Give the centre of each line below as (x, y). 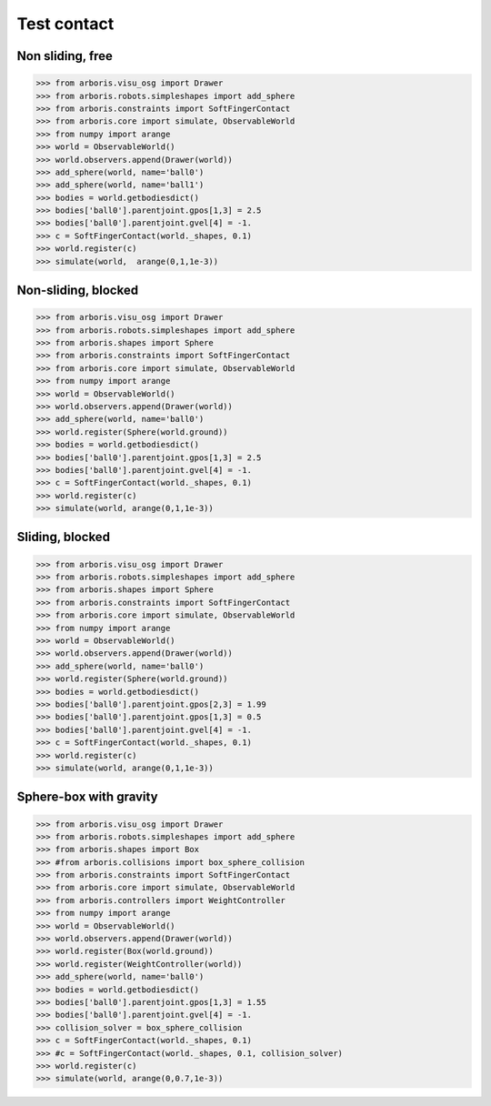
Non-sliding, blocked (78, 291)
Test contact (65, 24)
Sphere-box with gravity (87, 797)
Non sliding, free (65, 56)
